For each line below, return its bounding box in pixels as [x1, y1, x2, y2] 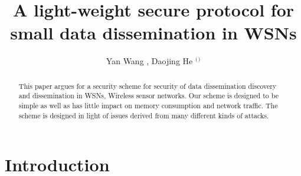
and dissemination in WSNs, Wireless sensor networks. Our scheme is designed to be [18, 91, 279, 101]
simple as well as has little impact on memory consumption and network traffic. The [18, 101, 278, 111]
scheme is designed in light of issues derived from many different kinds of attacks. [18, 110, 269, 120]
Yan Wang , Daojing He [106, 55, 193, 67]
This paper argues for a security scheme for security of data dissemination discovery [18, 81, 277, 91]
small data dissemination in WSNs [10, 21, 297, 45]
